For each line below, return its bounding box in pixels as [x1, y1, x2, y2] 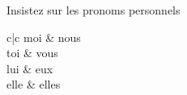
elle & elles [6, 76, 61, 93]
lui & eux [6, 60, 53, 76]
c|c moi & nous [6, 28, 81, 45]
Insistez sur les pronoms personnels [6, 2, 181, 18]
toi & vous [6, 44, 58, 61]
